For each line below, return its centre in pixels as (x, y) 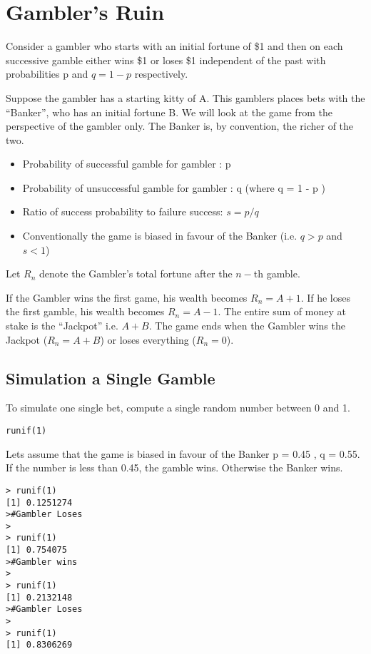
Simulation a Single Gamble (111, 378)
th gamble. (277, 274)
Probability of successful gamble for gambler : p (127, 164)
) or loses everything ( (148, 339)
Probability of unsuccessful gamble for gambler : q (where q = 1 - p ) (174, 187)
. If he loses (325, 297)
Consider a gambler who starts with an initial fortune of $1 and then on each (174, 46)
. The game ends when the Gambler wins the (247, 326)
